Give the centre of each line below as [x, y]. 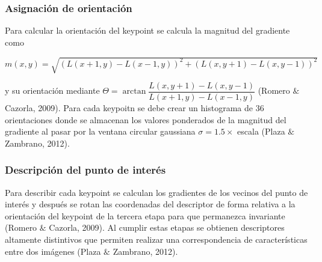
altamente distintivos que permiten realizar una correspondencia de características [156, 239]
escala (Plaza [261, 131]
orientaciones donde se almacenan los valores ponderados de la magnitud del [146, 119]
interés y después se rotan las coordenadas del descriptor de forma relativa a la [150, 204]
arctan [134, 92]
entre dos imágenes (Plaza [53, 251]
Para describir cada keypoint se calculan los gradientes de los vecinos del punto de [156, 192]
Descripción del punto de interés [85, 170]
